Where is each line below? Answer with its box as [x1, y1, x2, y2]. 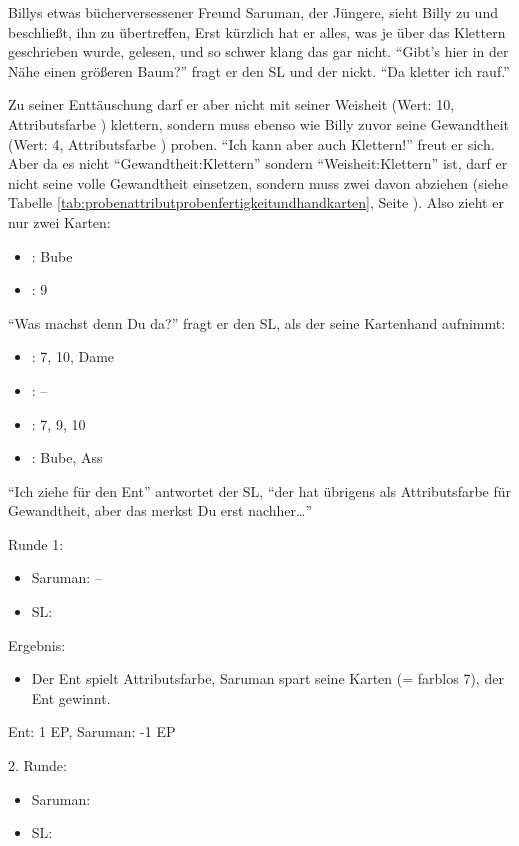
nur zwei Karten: [8, 211, 111, 232]
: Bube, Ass [31, 447, 103, 468]
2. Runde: [8, 755, 67, 776]
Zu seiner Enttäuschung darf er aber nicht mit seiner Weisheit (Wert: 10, [8, 94, 455, 115]
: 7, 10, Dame [31, 346, 115, 367]
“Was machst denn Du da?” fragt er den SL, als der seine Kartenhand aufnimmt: [8, 312, 506, 333]
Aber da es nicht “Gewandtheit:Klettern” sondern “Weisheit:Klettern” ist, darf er [8, 153, 508, 174]
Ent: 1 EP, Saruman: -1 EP [8, 721, 176, 742]
